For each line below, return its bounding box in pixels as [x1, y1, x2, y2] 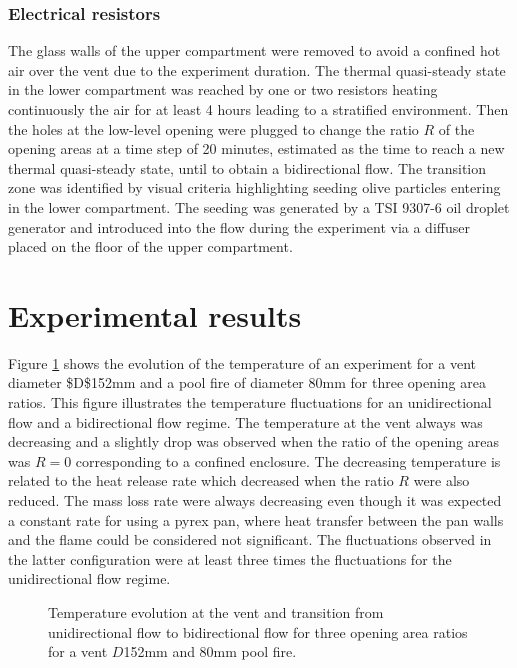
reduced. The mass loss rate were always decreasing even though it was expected [8, 490, 502, 511]
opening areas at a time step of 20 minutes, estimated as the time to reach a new [8, 138, 505, 159]
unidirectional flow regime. [8, 568, 171, 589]
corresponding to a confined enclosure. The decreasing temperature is [75, 450, 501, 471]
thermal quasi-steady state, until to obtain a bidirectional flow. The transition [8, 157, 487, 178]
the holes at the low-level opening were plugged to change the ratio [8, 118, 419, 139]
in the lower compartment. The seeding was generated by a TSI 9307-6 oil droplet [8, 196, 510, 217]
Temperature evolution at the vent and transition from [48, 602, 384, 622]
